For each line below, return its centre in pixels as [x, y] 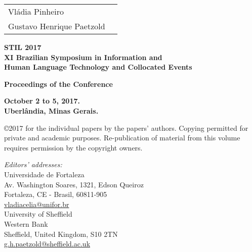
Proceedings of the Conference [58, 84]
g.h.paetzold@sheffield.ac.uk [47, 244]
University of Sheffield [38, 214]
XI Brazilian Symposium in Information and [83, 57]
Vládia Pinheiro [36, 11]
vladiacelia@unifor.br [37, 204]
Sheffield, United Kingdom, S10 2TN [61, 234]
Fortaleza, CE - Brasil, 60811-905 [56, 194]
